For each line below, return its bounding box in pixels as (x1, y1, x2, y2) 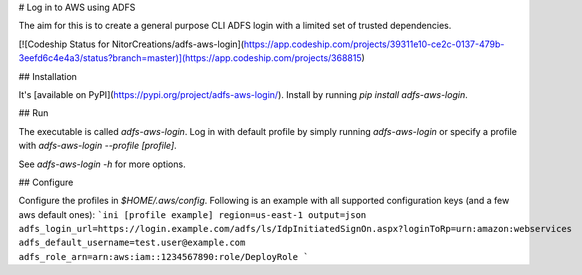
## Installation (18, 70, 77, 82)
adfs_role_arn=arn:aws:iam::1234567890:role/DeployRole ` (18, 251, 309, 262)
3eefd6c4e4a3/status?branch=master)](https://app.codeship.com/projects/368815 (18, 52, 362, 64)
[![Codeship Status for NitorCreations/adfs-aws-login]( (18, 38, 245, 50)
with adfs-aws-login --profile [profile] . (18, 140, 177, 152)
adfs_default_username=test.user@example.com (18, 237, 246, 249)
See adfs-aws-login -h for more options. (18, 158, 186, 170)
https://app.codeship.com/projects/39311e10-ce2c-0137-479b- (243, 38, 505, 50)
